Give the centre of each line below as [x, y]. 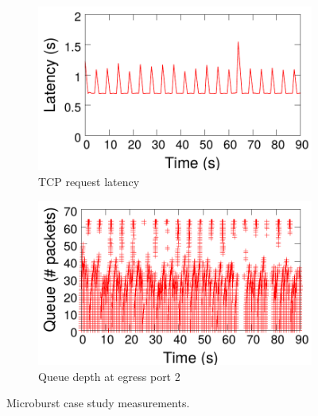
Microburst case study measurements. [98, 403]
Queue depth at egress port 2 [109, 376]
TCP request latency [89, 181]
